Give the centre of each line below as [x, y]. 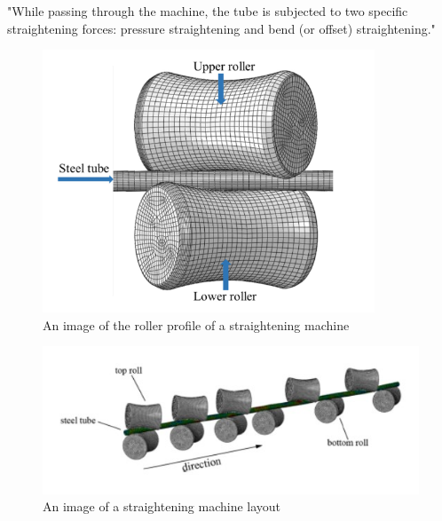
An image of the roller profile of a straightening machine [196, 324]
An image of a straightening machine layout [162, 506]
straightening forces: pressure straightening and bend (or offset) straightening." [221, 28]
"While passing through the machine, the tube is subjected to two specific [208, 11]
